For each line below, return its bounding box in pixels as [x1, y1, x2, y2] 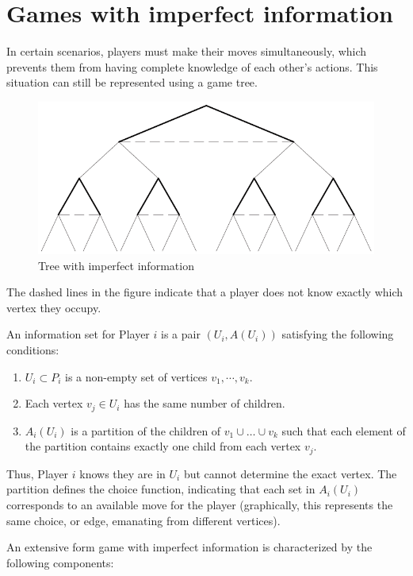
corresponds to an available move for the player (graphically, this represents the [6, 496, 393, 512]
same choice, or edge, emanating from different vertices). [6, 512, 281, 528]
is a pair [161, 326, 201, 342]
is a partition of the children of [71, 422, 221, 439]
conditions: [6, 342, 59, 358]
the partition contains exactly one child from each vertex [25, 438, 301, 454]
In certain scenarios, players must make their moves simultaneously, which [6, 43, 367, 60]
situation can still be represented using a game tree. [6, 74, 258, 91]
